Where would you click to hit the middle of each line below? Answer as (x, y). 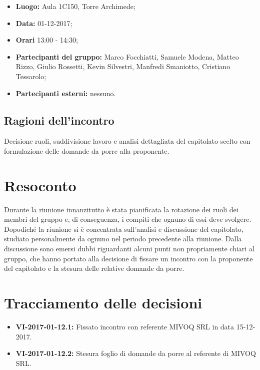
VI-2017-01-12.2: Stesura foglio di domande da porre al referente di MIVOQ (136, 353)
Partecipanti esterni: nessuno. (66, 93)
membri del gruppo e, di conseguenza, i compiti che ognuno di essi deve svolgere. (128, 219)
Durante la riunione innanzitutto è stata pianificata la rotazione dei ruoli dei (121, 209)
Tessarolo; (31, 76)
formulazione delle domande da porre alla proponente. (87, 150)
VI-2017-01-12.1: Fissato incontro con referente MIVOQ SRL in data (125, 326)
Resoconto (40, 185)
